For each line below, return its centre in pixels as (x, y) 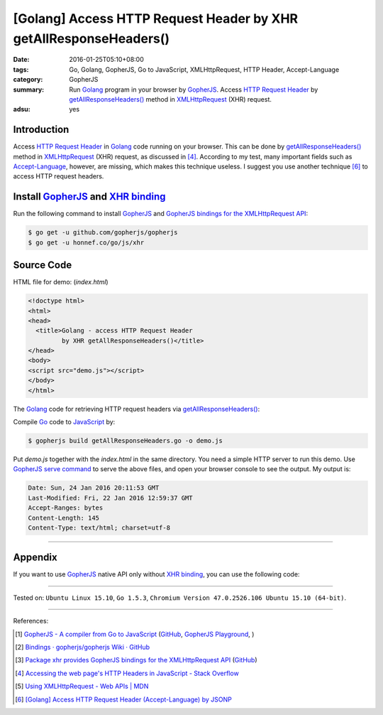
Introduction (41, 130)
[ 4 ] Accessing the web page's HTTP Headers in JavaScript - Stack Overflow (127, 673)
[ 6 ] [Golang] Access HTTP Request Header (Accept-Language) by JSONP (123, 699)
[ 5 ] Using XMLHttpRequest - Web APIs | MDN (82, 687)
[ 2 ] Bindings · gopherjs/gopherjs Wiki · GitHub (83, 647)
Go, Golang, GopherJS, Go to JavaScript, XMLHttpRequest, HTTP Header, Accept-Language (204, 69)
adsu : (22, 109)
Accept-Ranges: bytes (66, 508)
